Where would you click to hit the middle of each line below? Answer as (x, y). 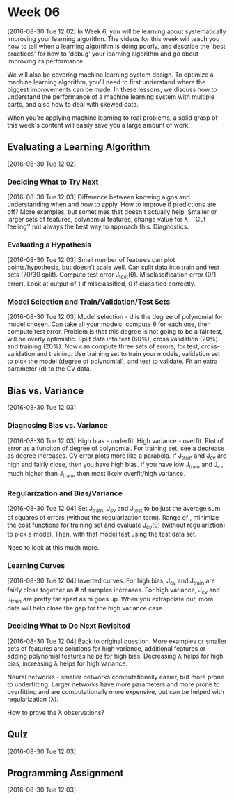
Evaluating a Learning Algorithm (79, 147)
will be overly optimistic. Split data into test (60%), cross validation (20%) (112, 339)
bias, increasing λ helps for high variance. (67, 663)
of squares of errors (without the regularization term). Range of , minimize (113, 518)
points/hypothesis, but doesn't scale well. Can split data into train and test (113, 267)
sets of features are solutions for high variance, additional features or (107, 648)
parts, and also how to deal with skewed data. (73, 104)
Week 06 (34, 12)
